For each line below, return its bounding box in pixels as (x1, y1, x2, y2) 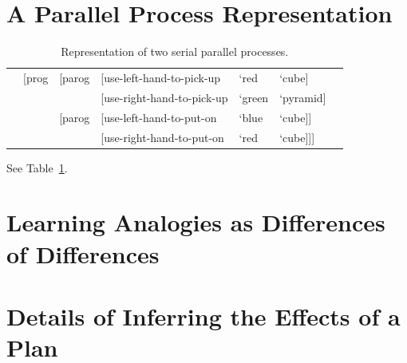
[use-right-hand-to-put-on (101, 128, 224, 145)
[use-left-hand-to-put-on (101, 109, 217, 125)
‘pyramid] (279, 89, 326, 105)
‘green (239, 89, 269, 105)
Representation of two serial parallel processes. (61, 43, 289, 60)
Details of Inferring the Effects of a (6, 299, 401, 332)
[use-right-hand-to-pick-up (101, 89, 228, 105)
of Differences (6, 237, 160, 270)
